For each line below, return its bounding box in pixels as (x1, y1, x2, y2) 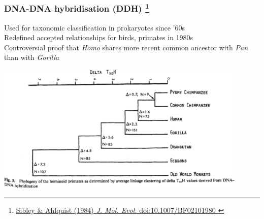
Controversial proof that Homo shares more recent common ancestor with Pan (4, 42, 248, 52)
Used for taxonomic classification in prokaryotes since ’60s (4, 22, 185, 33)
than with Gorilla (4, 52, 59, 62)
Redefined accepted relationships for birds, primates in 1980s (4, 32, 193, 43)
